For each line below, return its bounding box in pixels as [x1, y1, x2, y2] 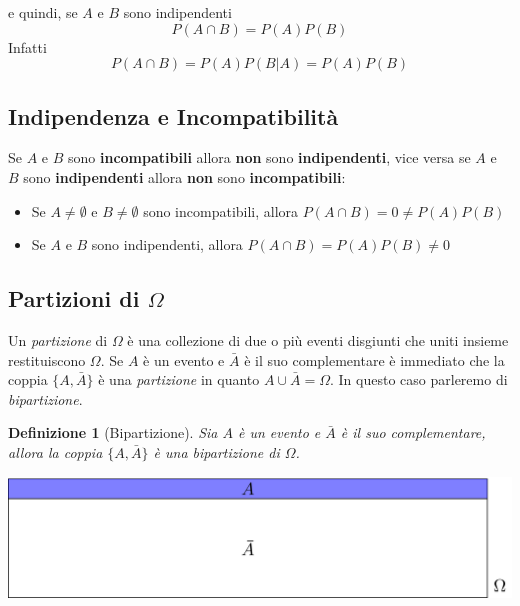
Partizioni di [8, 283, 140, 314]
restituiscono [8, 349, 86, 370]
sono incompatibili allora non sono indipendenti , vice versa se [68, 147, 471, 168]
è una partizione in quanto [98, 369, 260, 390]
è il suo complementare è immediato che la [244, 349, 505, 370]
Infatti [8, 36, 47, 57]
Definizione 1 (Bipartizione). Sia [8, 422, 218, 443]
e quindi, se [8, 2, 78, 22]
